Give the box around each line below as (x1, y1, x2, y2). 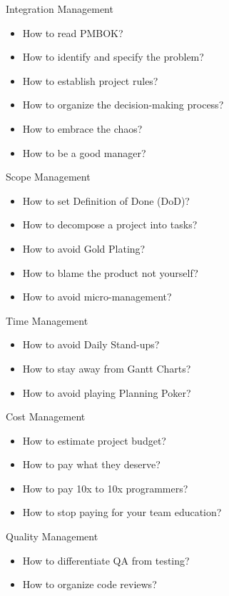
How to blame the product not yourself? (22, 265, 198, 280)
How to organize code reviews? (22, 577, 157, 592)
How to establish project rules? (22, 73, 158, 88)
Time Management (6, 313, 88, 328)
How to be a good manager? (22, 145, 146, 160)
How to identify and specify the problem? (22, 49, 204, 64)
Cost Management (6, 409, 86, 424)
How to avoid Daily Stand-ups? (22, 337, 160, 352)
